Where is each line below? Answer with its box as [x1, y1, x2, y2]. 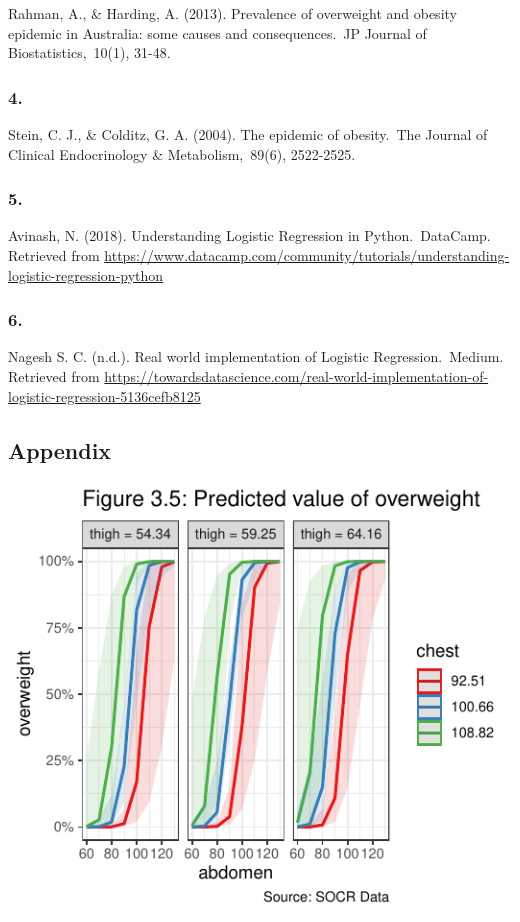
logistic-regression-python [8, 264, 164, 285]
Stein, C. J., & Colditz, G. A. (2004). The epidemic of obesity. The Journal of [8, 124, 488, 144]
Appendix [8, 434, 112, 465]
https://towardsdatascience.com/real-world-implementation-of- [104, 366, 489, 386]
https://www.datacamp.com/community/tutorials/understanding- [104, 245, 510, 265]
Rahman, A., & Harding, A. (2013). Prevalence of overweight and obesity [8, 3, 457, 23]
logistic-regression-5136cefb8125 [8, 385, 201, 406]
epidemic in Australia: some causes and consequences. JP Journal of [8, 22, 427, 43]
